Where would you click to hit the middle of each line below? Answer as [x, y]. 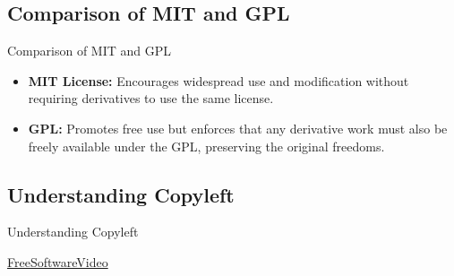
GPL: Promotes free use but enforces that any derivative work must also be [238, 128]
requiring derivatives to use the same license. [151, 98]
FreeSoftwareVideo [58, 261]
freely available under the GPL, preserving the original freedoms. [206, 146]
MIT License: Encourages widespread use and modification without [218, 80]
